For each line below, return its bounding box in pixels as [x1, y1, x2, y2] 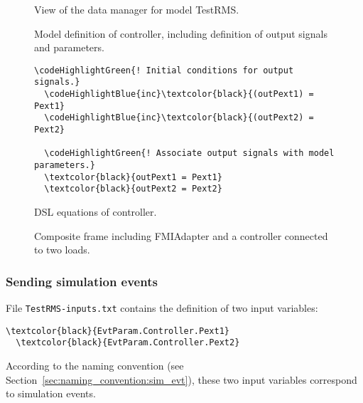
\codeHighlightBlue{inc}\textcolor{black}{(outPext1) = [44, 89, 314, 100]
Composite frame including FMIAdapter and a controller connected [34, 228, 328, 243]
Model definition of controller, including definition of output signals [34, 26, 327, 41]
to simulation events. [6, 386, 96, 401]
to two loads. [34, 242, 90, 257]
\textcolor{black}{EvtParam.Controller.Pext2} [16, 337, 240, 348]
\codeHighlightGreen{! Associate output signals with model [44, 148, 335, 159]
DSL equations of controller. [34, 204, 157, 219]
